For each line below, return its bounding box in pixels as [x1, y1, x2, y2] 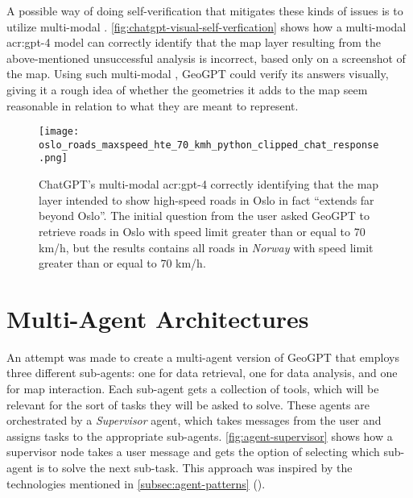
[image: [39, 126, 80, 138]
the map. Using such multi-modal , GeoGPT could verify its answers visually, [6, 65, 389, 82]
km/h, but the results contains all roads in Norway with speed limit [39, 239, 374, 255]
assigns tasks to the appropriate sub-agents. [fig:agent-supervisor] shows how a [6, 427, 393, 444]
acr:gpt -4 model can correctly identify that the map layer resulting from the [6, 34, 382, 51]
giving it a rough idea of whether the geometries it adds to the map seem [6, 81, 368, 98]
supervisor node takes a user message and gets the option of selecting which [6, 443, 380, 460]
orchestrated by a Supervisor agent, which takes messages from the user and [6, 412, 382, 429]
